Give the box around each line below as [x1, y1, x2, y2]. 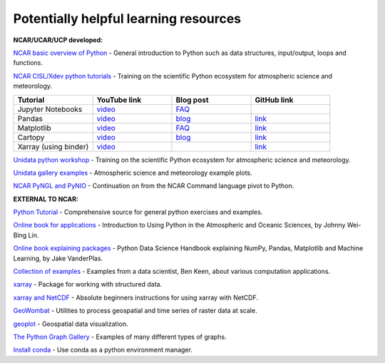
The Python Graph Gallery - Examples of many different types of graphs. [13, 332, 227, 341]
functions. [13, 58, 43, 67]
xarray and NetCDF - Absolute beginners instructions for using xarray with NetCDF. [13, 293, 259, 302]
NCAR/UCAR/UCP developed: [13, 36, 103, 44]
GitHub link [255, 95, 294, 105]
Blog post [175, 95, 210, 105]
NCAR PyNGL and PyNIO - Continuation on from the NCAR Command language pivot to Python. [13, 182, 294, 190]
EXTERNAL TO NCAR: [13, 195, 78, 203]
